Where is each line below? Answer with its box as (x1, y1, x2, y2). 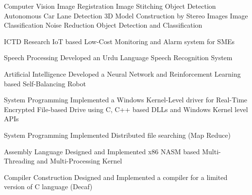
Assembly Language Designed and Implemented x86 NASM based (4, 146, 200, 156)
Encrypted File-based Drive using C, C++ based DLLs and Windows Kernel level (4, 104, 248, 114)
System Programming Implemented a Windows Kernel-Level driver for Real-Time (4, 95, 248, 105)
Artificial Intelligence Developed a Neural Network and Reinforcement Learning (4, 68, 241, 79)
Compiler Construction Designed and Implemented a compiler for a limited (4, 172, 228, 182)
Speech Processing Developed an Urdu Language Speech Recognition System (4, 52, 233, 63)
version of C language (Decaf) (4, 181, 93, 192)
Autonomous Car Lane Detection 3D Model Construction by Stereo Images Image (4, 10, 248, 20)
